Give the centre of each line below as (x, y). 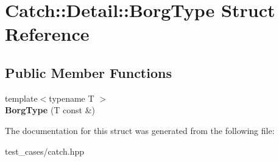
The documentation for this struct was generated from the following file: (140, 130)
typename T (72, 98)
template (21, 98)
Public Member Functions (88, 72)
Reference (47, 34)
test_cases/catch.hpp (45, 151)
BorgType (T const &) (50, 110)
